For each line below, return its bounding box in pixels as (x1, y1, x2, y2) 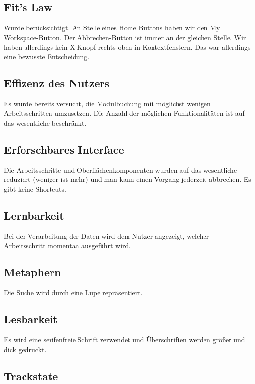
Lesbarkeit (4, 311, 58, 327)
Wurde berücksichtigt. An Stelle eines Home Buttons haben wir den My (4, 23, 220, 33)
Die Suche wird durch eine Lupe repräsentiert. (4, 287, 143, 298)
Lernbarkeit (4, 207, 64, 223)
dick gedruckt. (4, 344, 47, 354)
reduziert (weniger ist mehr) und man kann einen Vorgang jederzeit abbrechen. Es (4, 174, 251, 184)
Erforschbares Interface (4, 141, 124, 156)
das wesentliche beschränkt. (4, 117, 87, 128)
